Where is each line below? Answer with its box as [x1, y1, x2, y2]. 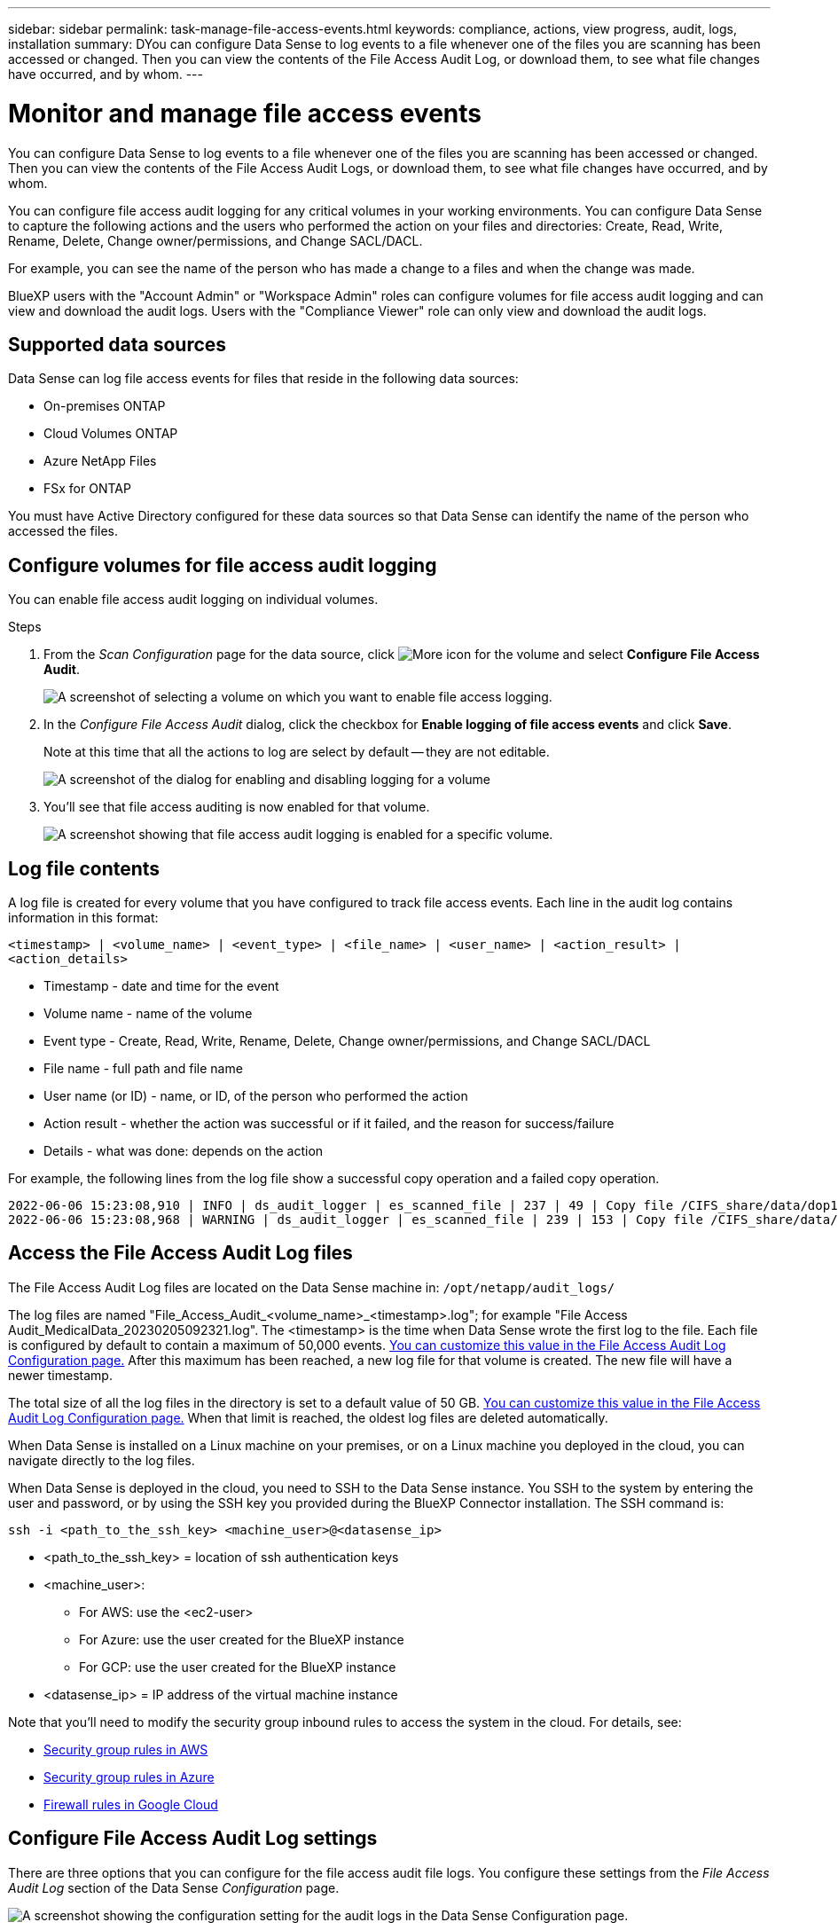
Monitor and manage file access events [8, 98, 482, 129]
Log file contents [8, 857, 161, 880]
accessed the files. [8, 523, 118, 539]
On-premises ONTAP [43, 398, 166, 414]
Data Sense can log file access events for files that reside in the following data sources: [8, 371, 519, 387]
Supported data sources [8, 333, 227, 356]
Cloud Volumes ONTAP [43, 426, 178, 442]
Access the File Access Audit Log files [8, 1242, 353, 1265]
